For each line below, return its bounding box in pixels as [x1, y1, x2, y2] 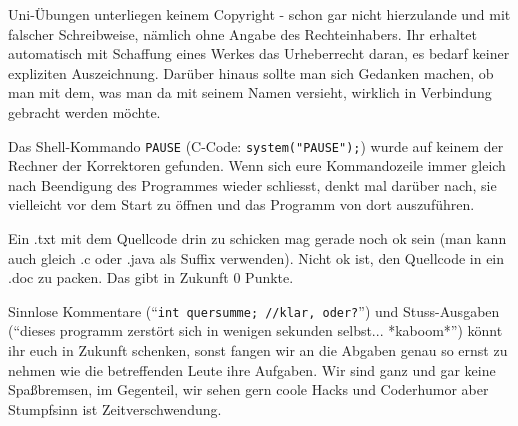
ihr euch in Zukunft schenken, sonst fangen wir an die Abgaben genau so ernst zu [8, 340, 508, 361]
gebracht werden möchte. [8, 101, 161, 122]
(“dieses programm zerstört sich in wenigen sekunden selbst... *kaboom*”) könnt [8, 320, 503, 341]
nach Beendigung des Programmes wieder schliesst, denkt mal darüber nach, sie [8, 174, 497, 195]
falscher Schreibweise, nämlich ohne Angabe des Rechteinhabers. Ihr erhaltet [8, 23, 477, 44]
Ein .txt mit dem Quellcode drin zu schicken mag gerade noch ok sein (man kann [8, 228, 507, 248]
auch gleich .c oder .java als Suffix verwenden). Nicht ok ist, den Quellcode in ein [8, 247, 505, 268]
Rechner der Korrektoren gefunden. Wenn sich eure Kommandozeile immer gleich [8, 155, 506, 176]
